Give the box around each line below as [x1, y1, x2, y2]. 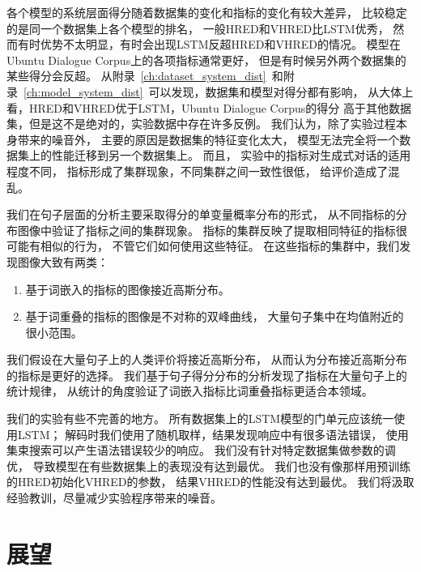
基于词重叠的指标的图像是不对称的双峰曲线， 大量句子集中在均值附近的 [25, 308, 404, 325]
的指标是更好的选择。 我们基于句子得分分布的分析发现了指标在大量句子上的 [6, 366, 407, 383]
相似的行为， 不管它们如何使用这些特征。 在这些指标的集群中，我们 [40, 237, 400, 254]
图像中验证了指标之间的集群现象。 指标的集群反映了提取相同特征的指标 [17, 221, 396, 238]
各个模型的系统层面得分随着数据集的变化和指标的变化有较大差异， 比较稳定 [6, 4, 407, 20]
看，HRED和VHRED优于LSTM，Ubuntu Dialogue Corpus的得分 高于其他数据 [6, 99, 411, 116]
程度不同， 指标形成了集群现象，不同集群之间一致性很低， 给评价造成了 [6, 162, 389, 179]
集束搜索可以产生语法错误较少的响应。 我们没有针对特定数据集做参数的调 [6, 442, 396, 459]
